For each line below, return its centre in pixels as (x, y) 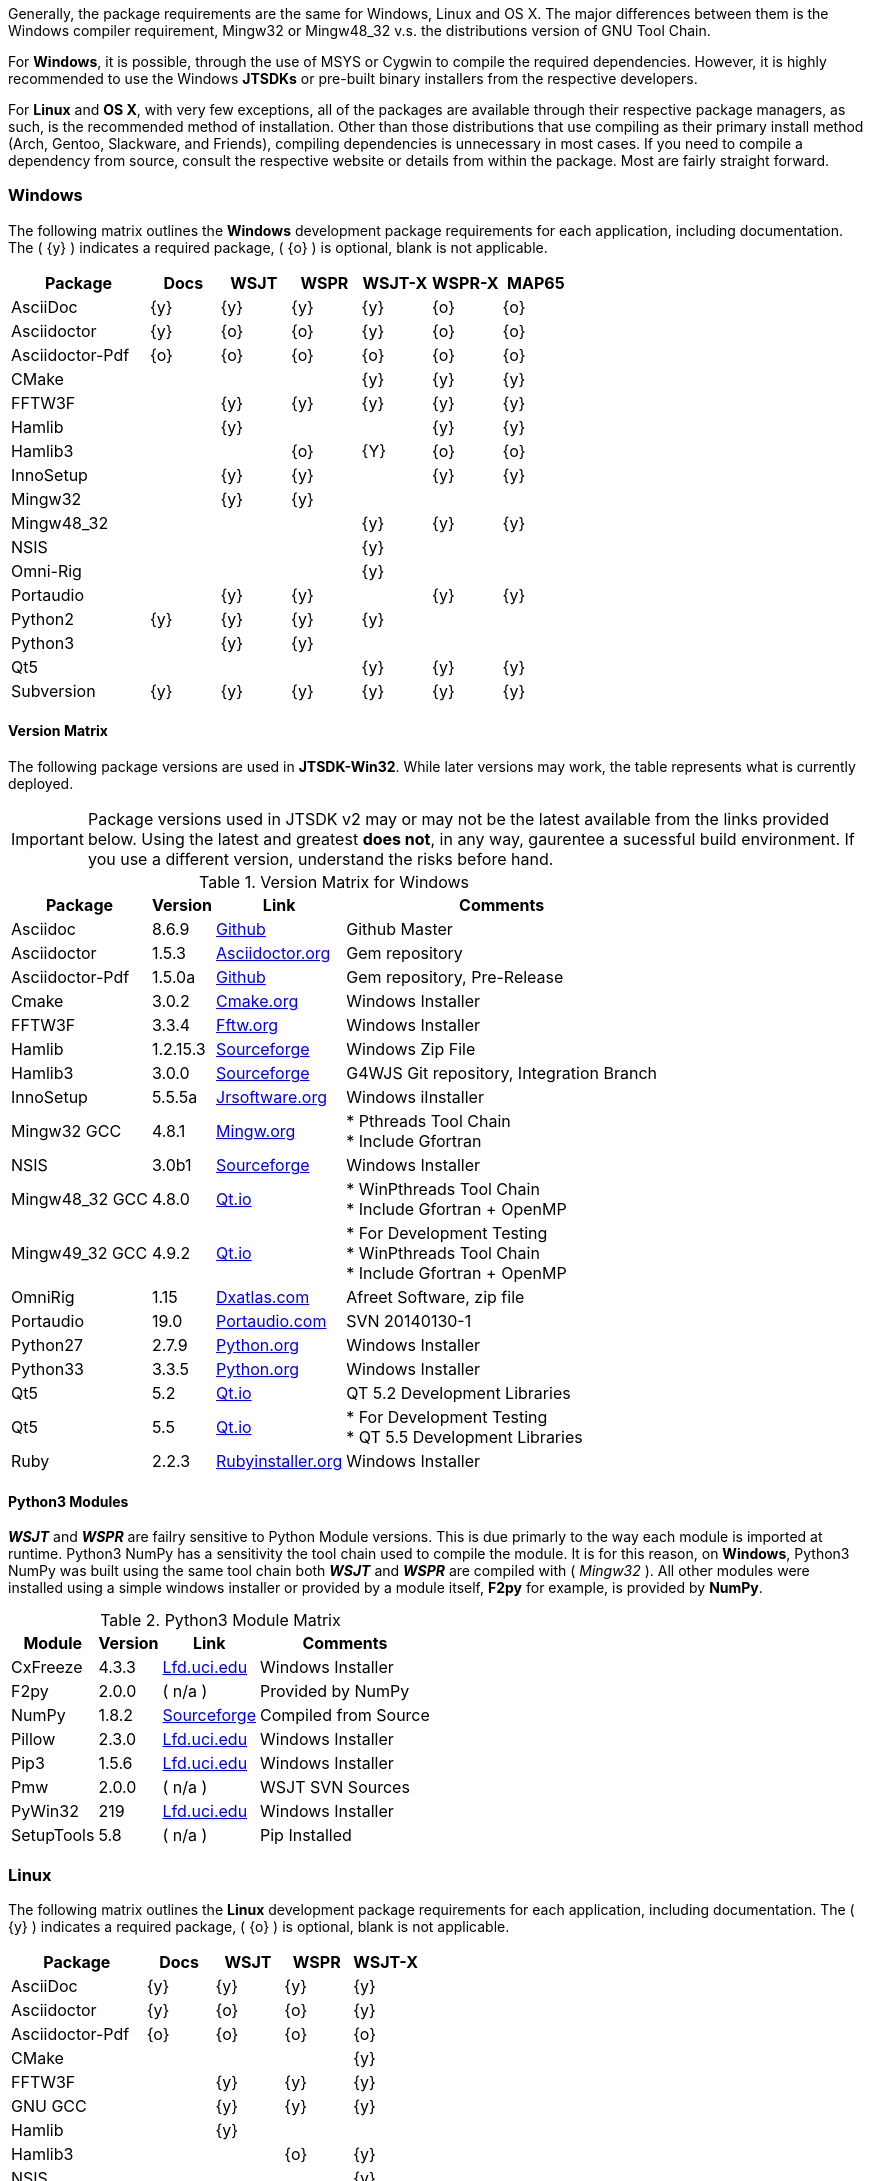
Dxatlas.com (263, 1296)
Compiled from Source (345, 1715)
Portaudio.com (271, 1320)
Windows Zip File (411, 1048)
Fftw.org (247, 1024)
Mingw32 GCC (66, 1130)
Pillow (33, 1739)
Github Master (399, 928)
